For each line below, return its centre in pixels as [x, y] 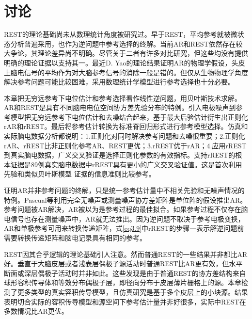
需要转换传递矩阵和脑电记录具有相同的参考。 [75, 238]
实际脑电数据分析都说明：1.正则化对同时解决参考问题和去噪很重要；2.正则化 [125, 136]
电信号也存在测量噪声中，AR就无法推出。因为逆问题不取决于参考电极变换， [124, 218]
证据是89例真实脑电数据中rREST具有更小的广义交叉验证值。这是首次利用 [126, 164]
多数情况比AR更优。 [36, 311]
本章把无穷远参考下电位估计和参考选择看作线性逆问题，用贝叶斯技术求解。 [123, 98]
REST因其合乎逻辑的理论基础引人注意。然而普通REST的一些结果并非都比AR [126, 254]
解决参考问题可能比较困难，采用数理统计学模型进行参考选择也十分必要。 [119, 82]
